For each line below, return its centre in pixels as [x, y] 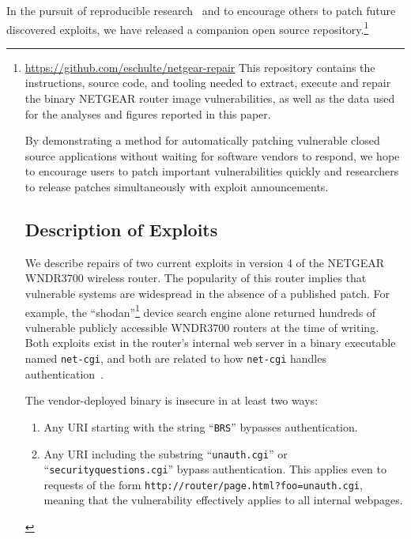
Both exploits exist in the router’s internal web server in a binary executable [210, 343]
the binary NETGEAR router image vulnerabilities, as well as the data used [210, 98]
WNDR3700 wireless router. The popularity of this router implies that [196, 278]
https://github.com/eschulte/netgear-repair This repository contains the [200, 67]
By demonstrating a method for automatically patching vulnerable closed [202, 140]
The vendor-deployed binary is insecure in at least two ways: [172, 400]
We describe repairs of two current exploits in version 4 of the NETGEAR [205, 262]
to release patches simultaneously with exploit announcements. [177, 187]
